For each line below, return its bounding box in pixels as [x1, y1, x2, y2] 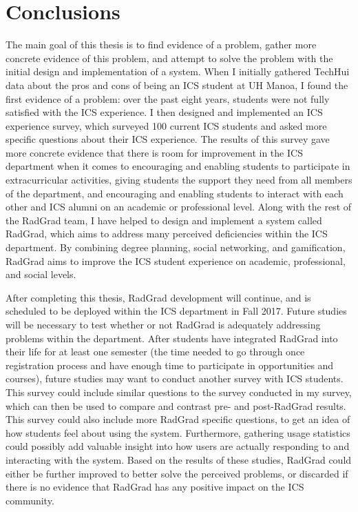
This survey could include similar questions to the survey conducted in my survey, [6, 384, 352, 399]
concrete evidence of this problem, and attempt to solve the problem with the [6, 50, 333, 65]
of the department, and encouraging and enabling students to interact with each [6, 186, 344, 200]
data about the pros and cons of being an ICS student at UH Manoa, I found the [6, 77, 348, 92]
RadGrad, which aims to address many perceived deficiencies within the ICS [6, 226, 328, 241]
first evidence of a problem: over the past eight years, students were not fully [6, 91, 330, 106]
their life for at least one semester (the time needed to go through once [6, 344, 305, 359]
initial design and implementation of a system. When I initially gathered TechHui [6, 64, 350, 79]
